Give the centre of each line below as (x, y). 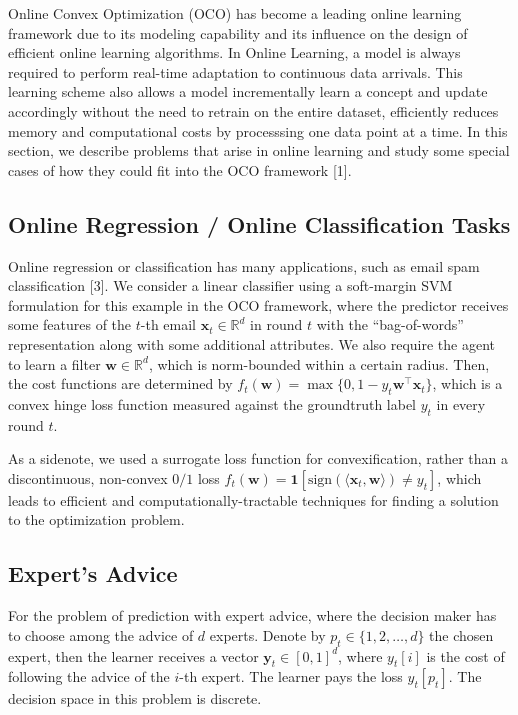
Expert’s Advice (93, 573)
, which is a (467, 383)
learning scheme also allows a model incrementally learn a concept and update (248, 91)
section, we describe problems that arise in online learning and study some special (259, 150)
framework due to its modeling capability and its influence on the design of (238, 32)
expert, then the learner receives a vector (133, 655)
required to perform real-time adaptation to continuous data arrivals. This (235, 71)
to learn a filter (54, 363)
